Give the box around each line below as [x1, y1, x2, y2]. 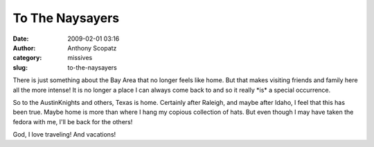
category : [12, 54, 42, 62]
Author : [12, 43, 36, 52]
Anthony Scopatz [67, 43, 117, 52]
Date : [12, 35, 29, 43]
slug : [12, 63, 28, 72]
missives [67, 54, 93, 62]
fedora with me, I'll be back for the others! [12, 117, 133, 126]
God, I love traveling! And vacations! [12, 130, 116, 139]
